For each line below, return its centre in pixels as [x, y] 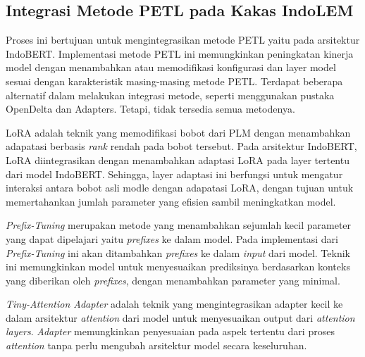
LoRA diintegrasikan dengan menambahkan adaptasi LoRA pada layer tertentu [178, 159]
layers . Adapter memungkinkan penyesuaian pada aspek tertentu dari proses [170, 331]
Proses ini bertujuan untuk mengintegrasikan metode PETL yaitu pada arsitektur [183, 40]
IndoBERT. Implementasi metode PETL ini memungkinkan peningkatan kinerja [180, 53]
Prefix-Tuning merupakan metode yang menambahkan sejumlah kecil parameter [179, 225]
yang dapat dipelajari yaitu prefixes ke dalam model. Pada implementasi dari [172, 238]
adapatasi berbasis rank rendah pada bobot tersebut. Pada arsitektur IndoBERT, [181, 146]
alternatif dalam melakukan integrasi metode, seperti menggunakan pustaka [170, 95]
